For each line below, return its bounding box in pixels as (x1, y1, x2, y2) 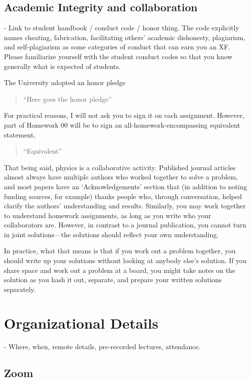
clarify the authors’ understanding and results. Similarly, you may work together (4, 201, 246, 211)
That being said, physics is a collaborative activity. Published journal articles (4, 162, 236, 172)
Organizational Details (4, 313, 158, 333)
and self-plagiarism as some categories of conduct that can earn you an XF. (4, 42, 230, 52)
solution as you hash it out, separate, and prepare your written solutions (4, 274, 222, 285)
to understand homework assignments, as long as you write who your (4, 210, 211, 220)
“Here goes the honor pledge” (23, 93, 112, 104)
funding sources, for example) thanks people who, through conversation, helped (4, 191, 242, 201)
